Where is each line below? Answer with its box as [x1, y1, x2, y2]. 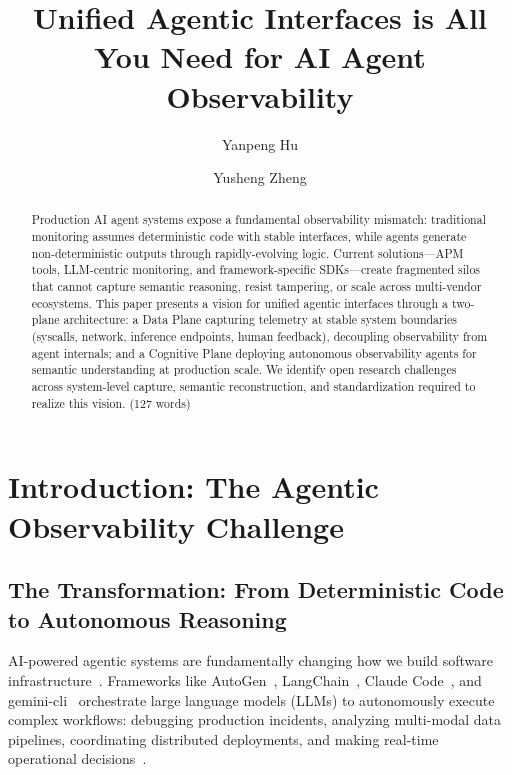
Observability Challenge [8, 505, 344, 546]
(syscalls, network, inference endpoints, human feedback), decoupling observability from [31, 328, 488, 345]
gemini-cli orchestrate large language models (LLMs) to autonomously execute [8, 689, 495, 710]
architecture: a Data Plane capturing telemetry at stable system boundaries [63, 311, 457, 328]
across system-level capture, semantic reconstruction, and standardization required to [31, 378, 476, 395]
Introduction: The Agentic [8, 466, 379, 507]
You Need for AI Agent [94, 36, 426, 77]
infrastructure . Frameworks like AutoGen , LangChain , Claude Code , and [8, 669, 482, 690]
